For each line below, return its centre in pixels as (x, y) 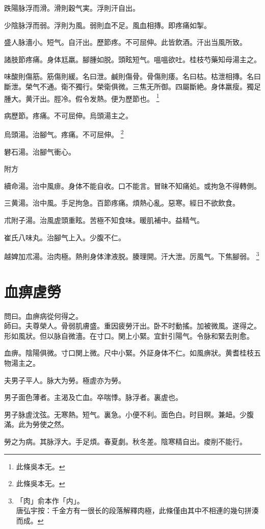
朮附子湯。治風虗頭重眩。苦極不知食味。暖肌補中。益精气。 (104, 220)
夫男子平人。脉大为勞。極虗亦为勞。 (65, 380)
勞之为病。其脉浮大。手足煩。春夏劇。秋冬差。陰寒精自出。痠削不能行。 (125, 441)
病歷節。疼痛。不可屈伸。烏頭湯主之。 (68, 115)
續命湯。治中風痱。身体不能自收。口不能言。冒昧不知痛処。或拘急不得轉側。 (132, 185)
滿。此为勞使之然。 (36, 424)
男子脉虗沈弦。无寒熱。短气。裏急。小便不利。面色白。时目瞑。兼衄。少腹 (129, 414)
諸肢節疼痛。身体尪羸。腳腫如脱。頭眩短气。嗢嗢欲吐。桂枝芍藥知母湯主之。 (132, 59)
